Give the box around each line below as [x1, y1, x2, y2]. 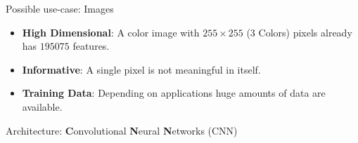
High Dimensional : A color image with [22, 25, 200, 39]
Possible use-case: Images [6, 1, 114, 15]
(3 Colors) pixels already [246, 25, 352, 39]
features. [72, 39, 110, 53]
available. [22, 99, 63, 114]
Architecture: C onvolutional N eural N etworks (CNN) [6, 123, 238, 137]
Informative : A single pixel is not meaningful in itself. [22, 62, 261, 76]
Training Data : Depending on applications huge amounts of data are [22, 86, 326, 100]
